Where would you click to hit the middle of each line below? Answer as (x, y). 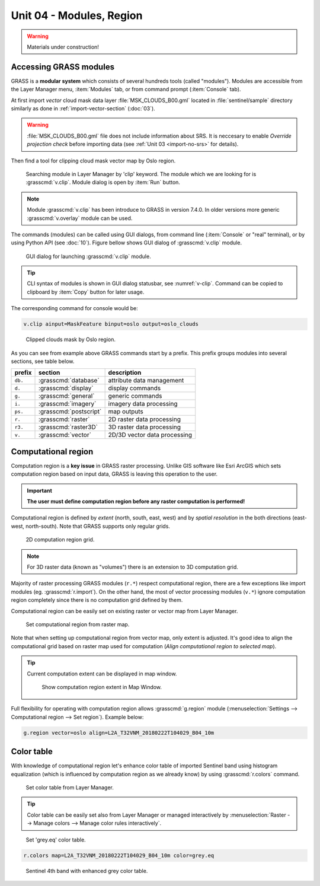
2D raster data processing (144, 419)
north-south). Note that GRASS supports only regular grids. (98, 526)
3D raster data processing (144, 427)
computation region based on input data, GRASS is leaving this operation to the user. (114, 474)
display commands (135, 388)
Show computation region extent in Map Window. (102, 687)
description (125, 372)
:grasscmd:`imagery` (68, 404)
